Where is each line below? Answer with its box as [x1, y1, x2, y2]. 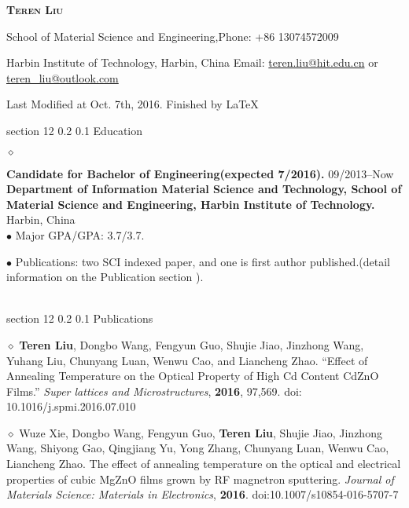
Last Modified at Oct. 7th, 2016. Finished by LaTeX [6, 96, 259, 112]
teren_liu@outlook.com [6, 69, 119, 86]
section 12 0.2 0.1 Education [6, 122, 143, 138]
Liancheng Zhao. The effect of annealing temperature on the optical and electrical [6, 455, 401, 472]
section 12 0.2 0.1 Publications [6, 310, 153, 327]
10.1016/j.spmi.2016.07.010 [6, 398, 136, 415]
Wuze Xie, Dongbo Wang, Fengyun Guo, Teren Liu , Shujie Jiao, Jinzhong [19, 424, 382, 440]
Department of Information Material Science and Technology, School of [6, 181, 402, 197]
